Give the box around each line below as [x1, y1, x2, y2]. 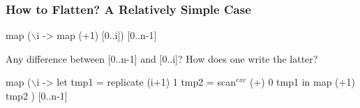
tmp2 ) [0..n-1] [6, 88, 68, 102]
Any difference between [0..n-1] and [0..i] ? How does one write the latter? [6, 51, 318, 65]
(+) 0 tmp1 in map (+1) [249, 75, 355, 89]
